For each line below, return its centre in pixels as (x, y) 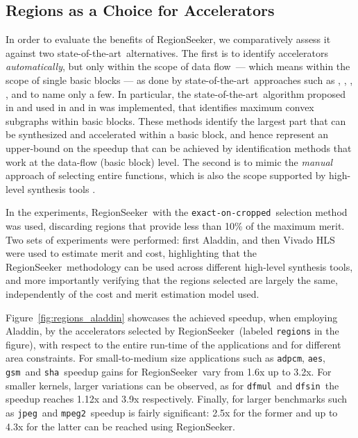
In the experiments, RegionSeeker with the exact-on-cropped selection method (177, 212)
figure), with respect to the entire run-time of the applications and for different (173, 344)
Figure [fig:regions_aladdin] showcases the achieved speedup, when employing (172, 317)
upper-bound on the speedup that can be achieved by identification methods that (179, 148)
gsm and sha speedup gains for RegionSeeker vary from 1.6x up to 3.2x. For (169, 372)
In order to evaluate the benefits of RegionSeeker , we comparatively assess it (168, 39)
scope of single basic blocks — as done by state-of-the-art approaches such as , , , (179, 79)
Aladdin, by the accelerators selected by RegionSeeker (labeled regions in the (172, 331)
